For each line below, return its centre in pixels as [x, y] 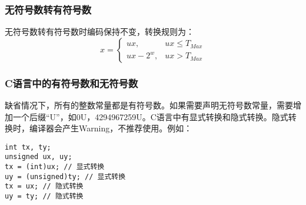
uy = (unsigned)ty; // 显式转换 [65, 176]
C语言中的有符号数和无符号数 [71, 83]
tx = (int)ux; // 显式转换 [55, 167]
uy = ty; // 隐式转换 [44, 196]
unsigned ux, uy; [39, 157]
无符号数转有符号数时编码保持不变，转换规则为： [99, 32]
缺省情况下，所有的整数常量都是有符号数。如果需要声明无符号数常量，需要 [149, 105]
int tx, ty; [28, 147]
